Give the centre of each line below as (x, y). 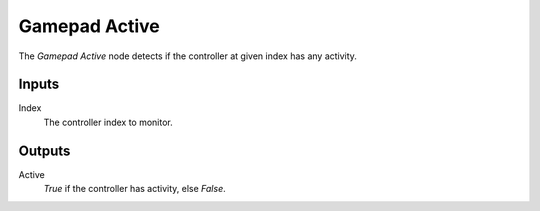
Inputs (39, 84)
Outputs (44, 150)
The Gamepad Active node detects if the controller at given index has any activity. (187, 56)
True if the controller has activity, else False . (134, 189)
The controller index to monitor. (108, 122)
